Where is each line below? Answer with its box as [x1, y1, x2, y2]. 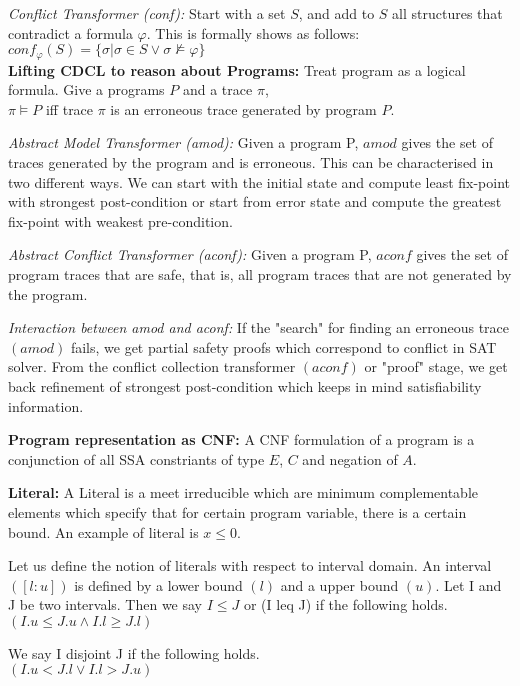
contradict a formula [8, 22, 133, 43]
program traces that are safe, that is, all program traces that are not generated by [8, 263, 512, 284]
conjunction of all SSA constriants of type [8, 448, 265, 469]
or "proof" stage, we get [364, 356, 508, 377]
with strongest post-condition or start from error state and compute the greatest [8, 191, 502, 212]
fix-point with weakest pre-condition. [8, 210, 233, 231]
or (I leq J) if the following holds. [243, 594, 448, 615]
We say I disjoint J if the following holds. [8, 642, 260, 663]
